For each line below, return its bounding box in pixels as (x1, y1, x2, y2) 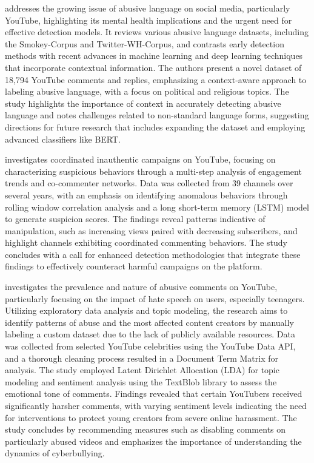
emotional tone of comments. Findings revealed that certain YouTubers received (5, 387, 302, 400)
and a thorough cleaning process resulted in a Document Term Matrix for (5, 351, 279, 364)
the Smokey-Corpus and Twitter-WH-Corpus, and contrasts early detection (5, 37, 284, 50)
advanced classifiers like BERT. (5, 132, 121, 145)
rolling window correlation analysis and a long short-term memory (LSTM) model (5, 200, 309, 213)
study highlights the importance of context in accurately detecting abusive (5, 96, 281, 109)
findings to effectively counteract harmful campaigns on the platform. (5, 260, 262, 272)
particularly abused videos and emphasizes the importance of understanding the (5, 434, 302, 447)
